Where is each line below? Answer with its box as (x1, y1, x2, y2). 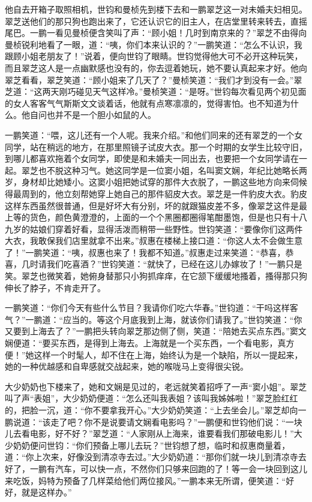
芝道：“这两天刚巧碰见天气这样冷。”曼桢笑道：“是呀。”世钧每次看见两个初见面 (5, 85, 307, 98)
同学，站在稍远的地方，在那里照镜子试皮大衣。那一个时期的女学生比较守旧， (5, 140, 307, 153)
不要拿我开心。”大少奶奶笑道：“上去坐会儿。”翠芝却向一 (92, 404, 307, 416)
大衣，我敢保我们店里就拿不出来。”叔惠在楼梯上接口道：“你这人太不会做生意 (5, 234, 303, 247)
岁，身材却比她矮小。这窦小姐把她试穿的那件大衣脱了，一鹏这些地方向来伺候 (5, 176, 307, 188)
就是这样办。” (21, 486, 72, 498)
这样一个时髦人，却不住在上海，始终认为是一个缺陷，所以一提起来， (34, 348, 303, 361)
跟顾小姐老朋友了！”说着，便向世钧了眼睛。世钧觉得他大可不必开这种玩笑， (5, 50, 303, 62)
